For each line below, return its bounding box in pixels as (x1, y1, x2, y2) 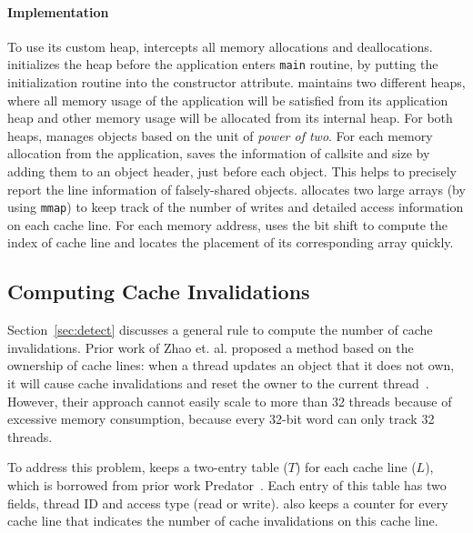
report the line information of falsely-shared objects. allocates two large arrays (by (7, 179, 466, 198)
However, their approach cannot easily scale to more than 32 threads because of (7, 391, 452, 410)
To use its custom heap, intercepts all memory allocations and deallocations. (7, 36, 433, 55)
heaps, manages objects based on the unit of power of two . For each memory (7, 126, 433, 145)
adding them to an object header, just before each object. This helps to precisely (7, 162, 457, 181)
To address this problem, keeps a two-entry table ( (7, 458, 288, 477)
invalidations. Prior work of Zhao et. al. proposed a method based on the (7, 337, 414, 357)
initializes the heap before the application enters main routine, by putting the (7, 55, 438, 74)
